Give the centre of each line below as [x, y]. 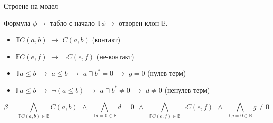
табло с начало [73, 23]
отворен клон [139, 23]
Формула [17, 23]
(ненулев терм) [187, 89]
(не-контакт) [115, 56]
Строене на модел [31, 6]
